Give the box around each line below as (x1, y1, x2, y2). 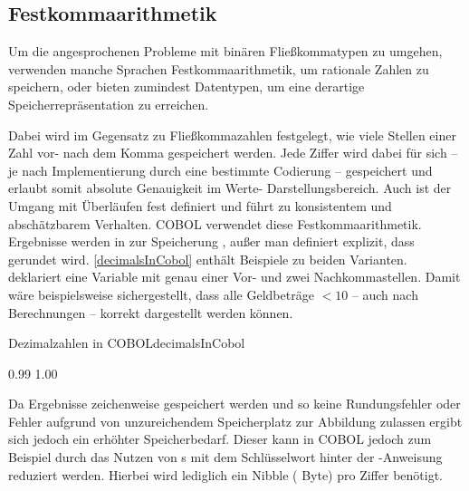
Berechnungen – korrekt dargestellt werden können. (8, 303, 293, 322)
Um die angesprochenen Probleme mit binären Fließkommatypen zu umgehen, (8, 42, 443, 61)
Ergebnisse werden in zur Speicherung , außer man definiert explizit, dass (8, 232, 415, 251)
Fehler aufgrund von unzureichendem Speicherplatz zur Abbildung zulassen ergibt (8, 411, 463, 430)
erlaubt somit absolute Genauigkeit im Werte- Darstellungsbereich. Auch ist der (8, 178, 452, 197)
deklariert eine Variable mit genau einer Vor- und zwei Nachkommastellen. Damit (8, 267, 461, 286)
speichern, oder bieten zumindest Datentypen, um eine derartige (8, 77, 365, 96)
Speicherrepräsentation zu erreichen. (8, 94, 209, 113)
